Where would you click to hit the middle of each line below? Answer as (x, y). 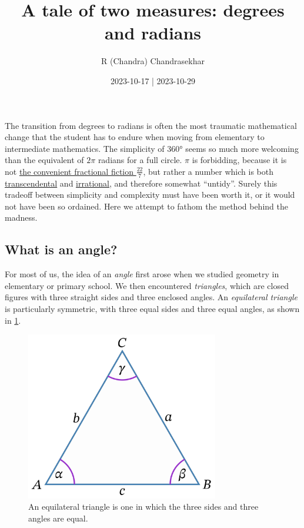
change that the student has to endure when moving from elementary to (135, 137)
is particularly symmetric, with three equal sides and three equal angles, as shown (152, 309)
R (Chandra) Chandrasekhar (153, 61)
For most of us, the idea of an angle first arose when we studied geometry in (142, 274)
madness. (21, 217)
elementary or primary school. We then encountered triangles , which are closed (147, 285)
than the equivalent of (44, 160)
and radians (153, 33)
